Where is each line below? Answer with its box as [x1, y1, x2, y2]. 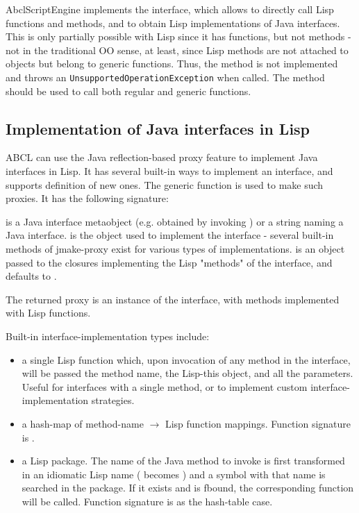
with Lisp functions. [6, 305, 91, 320]
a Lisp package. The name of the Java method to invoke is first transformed [22, 453, 345, 468]
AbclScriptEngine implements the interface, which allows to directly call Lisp [6, 2, 334, 16]
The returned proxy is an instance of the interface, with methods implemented [6, 292, 340, 306]
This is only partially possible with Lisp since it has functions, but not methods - [6, 29, 351, 44]
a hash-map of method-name [22, 416, 144, 430]
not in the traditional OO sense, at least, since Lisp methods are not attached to [6, 42, 349, 57]
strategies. [91, 393, 135, 407]
